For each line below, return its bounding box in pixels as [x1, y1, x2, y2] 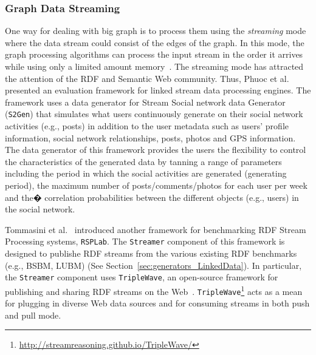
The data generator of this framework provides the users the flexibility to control [5, 143, 306, 156]
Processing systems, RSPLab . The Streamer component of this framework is [5, 235, 285, 248]
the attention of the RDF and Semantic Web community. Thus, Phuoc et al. [5, 72, 289, 84]
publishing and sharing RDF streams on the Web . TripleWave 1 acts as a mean [5, 283, 303, 297]
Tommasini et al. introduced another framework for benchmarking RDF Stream [5, 223, 306, 235]
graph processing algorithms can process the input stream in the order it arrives [5, 48, 303, 61]
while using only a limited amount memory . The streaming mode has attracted [5, 60, 304, 72]
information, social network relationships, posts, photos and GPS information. [5, 131, 296, 144]
